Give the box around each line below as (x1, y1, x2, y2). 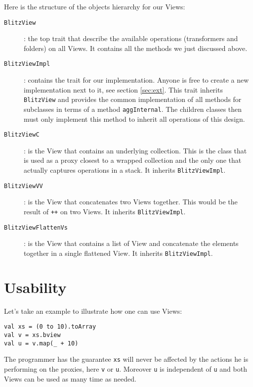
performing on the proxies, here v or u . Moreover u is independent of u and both (4, 363, 247, 374)
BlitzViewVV (4, 182, 43, 190)
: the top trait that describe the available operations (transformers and (24, 33, 238, 44)
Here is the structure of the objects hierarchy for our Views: (4, 1, 185, 11)
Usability (4, 277, 67, 297)
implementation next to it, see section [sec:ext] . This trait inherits (24, 84, 223, 95)
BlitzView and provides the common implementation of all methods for (24, 94, 242, 104)
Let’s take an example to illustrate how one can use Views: (4, 305, 182, 316)
